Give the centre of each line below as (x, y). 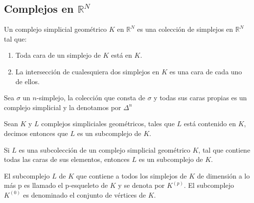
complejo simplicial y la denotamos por (63, 107)
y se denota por (141, 185)
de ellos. (27, 81)
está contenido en (210, 124)
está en (121, 55)
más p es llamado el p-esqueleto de (56, 185)
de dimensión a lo (223, 175)
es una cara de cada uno (206, 71)
